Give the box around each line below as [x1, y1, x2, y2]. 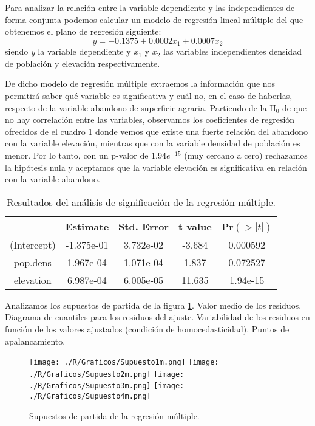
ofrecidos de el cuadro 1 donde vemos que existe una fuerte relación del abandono [5, 125, 308, 137]
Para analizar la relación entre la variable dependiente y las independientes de [5, 1, 295, 13]
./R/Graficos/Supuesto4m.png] [29, 392, 151, 401]
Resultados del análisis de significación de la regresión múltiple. [6, 194, 276, 209]
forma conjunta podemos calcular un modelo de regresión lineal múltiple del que [5, 13, 303, 26]
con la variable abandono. [5, 173, 100, 185]
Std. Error [118, 219, 169, 233]
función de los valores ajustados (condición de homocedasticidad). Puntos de [5, 322, 290, 335]
